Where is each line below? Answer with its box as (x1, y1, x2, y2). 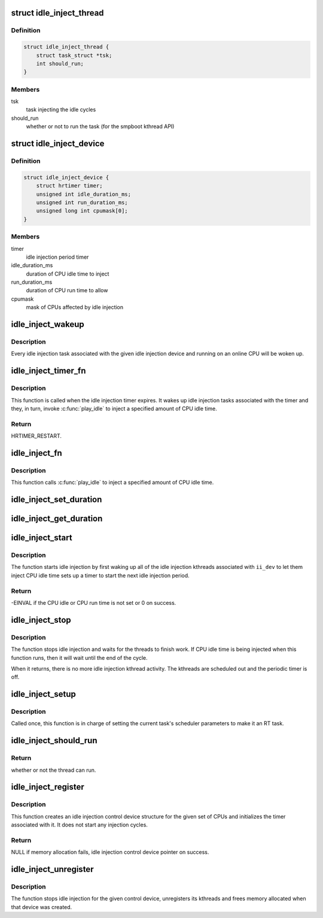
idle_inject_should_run (11, 735, 97, 746)
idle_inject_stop (11, 614, 71, 625)
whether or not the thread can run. (11, 766, 96, 774)
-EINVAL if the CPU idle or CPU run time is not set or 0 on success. (11, 599, 176, 606)
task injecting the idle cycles (26, 106, 96, 113)
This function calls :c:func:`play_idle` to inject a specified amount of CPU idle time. (11, 479, 214, 486)
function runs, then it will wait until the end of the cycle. (11, 654, 148, 661)
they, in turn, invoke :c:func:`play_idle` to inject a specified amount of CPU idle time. (11, 405, 218, 412)
